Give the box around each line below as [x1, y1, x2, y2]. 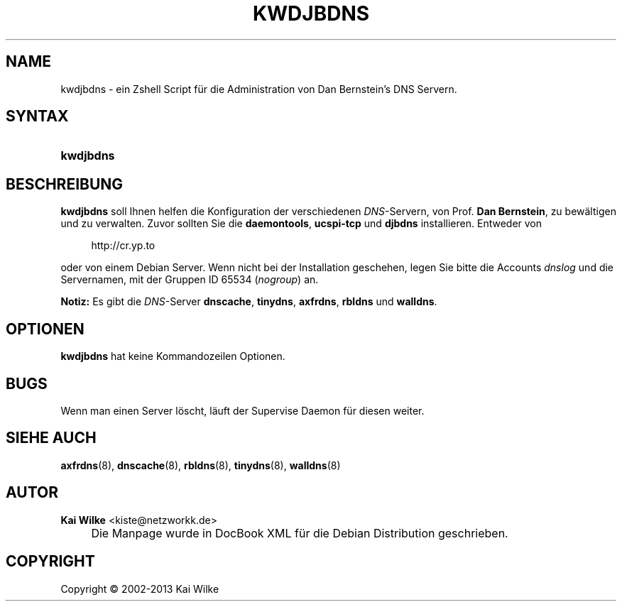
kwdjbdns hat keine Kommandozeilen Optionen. [60, 350, 285, 363]
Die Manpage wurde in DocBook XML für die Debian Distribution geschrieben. [91, 525, 508, 540]
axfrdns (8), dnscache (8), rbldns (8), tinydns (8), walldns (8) [60, 459, 341, 471]
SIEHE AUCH [6, 429, 97, 447]
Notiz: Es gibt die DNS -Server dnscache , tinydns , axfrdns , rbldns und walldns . [60, 295, 437, 308]
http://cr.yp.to [91, 239, 155, 252]
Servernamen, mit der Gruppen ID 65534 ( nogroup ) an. [60, 273, 319, 286]
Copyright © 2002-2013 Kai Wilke [60, 582, 219, 595]
